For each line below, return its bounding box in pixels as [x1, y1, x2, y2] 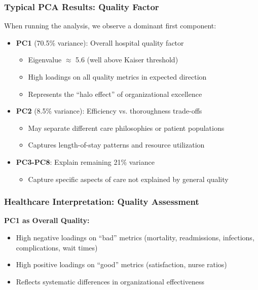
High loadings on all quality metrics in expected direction [28, 71, 207, 82]
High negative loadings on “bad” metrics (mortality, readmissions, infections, [16, 232, 254, 242]
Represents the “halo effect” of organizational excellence [28, 88, 202, 99]
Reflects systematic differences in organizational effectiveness [16, 276, 205, 286]
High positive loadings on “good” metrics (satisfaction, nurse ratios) [16, 259, 227, 270]
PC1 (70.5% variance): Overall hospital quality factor [16, 37, 184, 48]
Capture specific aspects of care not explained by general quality [28, 173, 229, 184]
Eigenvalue [28, 54, 62, 65]
